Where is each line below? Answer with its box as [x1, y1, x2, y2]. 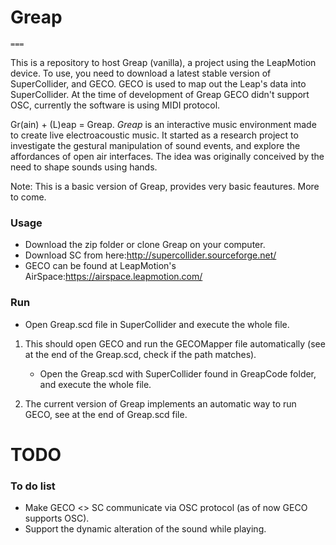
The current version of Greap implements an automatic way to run [24, 397, 297, 410]
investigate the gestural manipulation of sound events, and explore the [10, 139, 301, 151]
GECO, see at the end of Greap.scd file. [24, 408, 188, 420]
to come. [10, 191, 47, 203]
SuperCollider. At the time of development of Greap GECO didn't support [10, 88, 310, 100]
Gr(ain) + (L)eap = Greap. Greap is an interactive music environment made [10, 118, 317, 130]
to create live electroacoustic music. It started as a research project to [10, 129, 299, 141]
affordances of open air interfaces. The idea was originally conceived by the [10, 150, 325, 162]
